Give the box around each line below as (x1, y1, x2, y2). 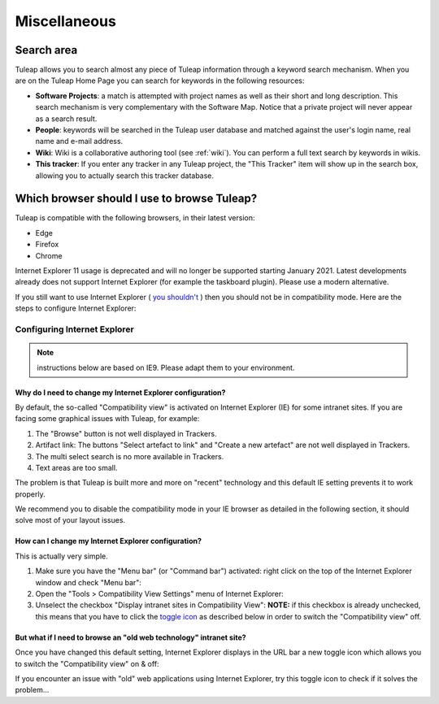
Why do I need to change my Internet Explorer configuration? (15, 387, 226, 398)
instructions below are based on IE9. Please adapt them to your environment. (37, 363, 295, 372)
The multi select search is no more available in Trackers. (35, 451, 224, 461)
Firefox (35, 240, 59, 250)
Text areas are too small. (35, 463, 118, 472)
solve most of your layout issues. (15, 515, 126, 525)
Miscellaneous (15, 12, 117, 30)
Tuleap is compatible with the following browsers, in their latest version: (15, 213, 255, 223)
